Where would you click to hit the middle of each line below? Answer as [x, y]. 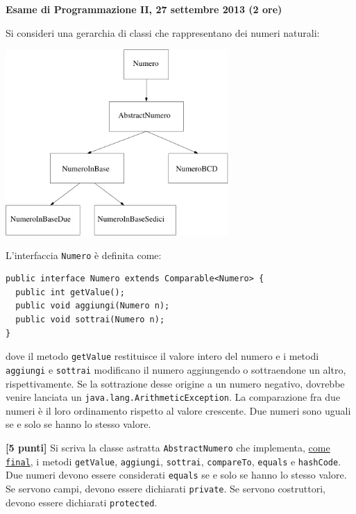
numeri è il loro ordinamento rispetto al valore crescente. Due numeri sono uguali [178, 410]
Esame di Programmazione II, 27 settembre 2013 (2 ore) [144, 9]
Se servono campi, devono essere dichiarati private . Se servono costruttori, [166, 488]
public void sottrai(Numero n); [90, 320]
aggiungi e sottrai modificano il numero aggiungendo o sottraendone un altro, [176, 369]
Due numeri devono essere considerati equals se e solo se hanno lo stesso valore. [176, 475]
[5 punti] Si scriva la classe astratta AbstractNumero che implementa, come [168, 447]
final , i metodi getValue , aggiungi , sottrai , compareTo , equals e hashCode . [173, 461]
